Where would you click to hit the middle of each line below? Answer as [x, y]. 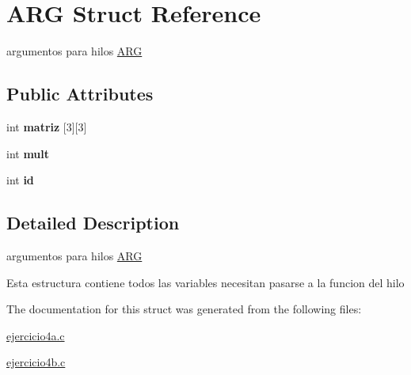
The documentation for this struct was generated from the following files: [184, 309]
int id [20, 180]
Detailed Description [93, 223]
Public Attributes [80, 94]
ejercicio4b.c [36, 362]
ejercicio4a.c [36, 335]
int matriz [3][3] [47, 126]
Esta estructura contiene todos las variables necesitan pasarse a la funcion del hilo [205, 282]
